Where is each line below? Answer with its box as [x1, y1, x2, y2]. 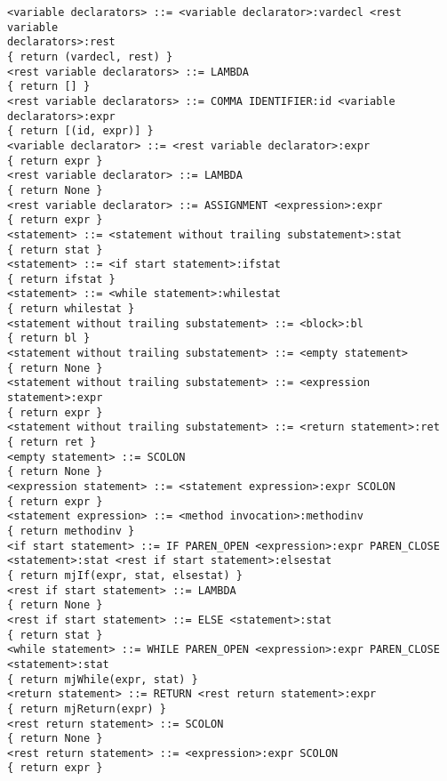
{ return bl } [7, 332, 91, 345]
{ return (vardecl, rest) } [7, 50, 173, 63]
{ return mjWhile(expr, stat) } [7, 672, 198, 686]
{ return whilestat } [7, 302, 135, 316]
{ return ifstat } [7, 272, 116, 286]
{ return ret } [7, 436, 97, 449]
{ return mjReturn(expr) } [7, 702, 166, 715]
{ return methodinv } [7, 524, 135, 537]
